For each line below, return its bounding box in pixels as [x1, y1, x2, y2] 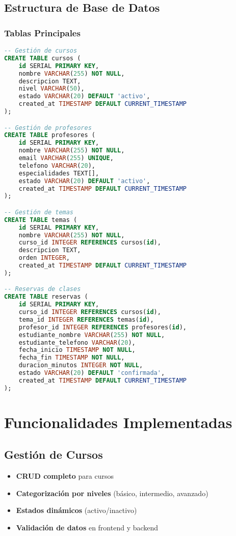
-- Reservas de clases [4, 285, 81, 293]
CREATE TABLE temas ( [4, 216, 77, 224]
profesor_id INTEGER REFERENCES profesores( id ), [18, 323, 187, 331]
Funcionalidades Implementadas [4, 411, 232, 432]
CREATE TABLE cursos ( [4, 54, 81, 62]
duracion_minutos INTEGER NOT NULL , [18, 362, 143, 369]
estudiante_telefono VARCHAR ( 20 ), [18, 339, 136, 346]
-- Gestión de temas [4, 208, 74, 216]
